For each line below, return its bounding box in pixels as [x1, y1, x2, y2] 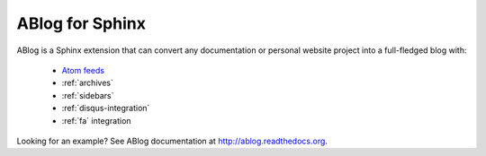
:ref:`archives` [61, 77, 114, 89]
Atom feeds [61, 65, 105, 75]
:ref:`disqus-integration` [61, 103, 150, 114]
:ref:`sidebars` [61, 90, 114, 100]
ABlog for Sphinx [16, 13, 146, 33]
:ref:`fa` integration [61, 115, 131, 126]
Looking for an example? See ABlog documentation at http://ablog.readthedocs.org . [16, 135, 328, 146]
